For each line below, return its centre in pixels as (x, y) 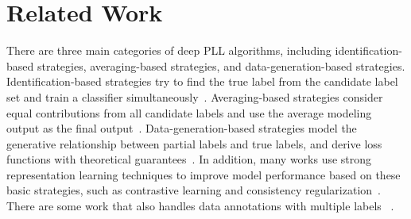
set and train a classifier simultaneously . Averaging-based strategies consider (195, 96)
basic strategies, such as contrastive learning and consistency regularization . (194, 190)
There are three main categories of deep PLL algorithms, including (169, 50)
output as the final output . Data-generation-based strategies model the (182, 128)
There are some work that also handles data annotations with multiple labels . (200, 206)
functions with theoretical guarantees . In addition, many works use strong (189, 159)
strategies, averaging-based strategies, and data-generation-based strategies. (221, 65)
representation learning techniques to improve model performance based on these (204, 174)
